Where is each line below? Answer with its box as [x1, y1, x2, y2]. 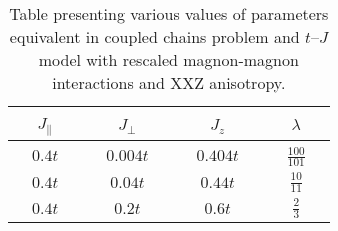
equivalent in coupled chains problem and [9, 25, 300, 48]
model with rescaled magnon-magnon [38, 48, 299, 71]
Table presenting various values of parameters [9, 2, 329, 25]
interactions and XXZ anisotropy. [52, 71, 286, 94]
